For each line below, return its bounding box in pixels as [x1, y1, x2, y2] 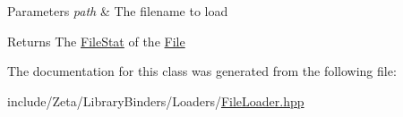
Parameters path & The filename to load [7, 2, 228, 20]
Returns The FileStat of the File [7, 31, 185, 50]
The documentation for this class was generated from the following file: [7, 62, 397, 80]
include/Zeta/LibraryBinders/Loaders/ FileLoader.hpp [7, 91, 304, 110]
